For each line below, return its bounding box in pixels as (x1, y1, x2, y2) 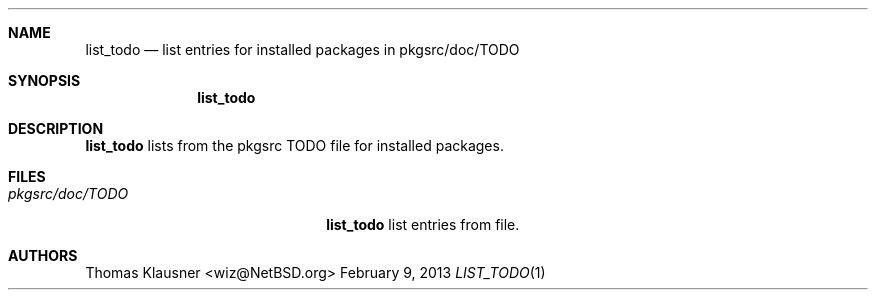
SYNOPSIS (8, 72, 81, 89)
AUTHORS (8, 247, 78, 264)
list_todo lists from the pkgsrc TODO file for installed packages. (85, 137, 504, 154)
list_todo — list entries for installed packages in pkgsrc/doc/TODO (85, 41, 520, 58)
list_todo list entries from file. (326, 216, 520, 233)
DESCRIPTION (8, 120, 104, 137)
